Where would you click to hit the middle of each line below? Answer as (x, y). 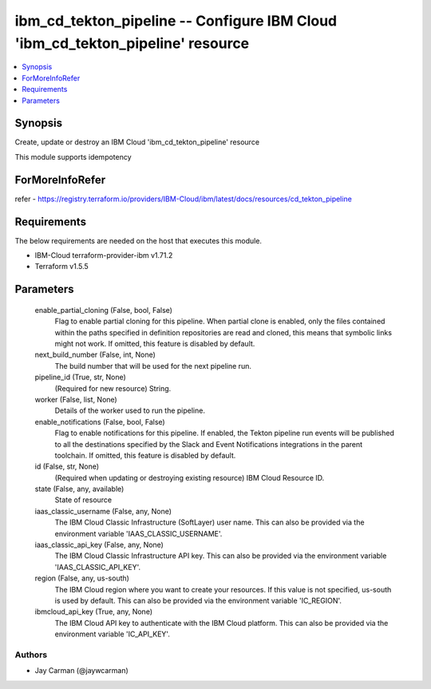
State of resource (83, 500)
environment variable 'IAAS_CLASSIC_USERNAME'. (138, 533)
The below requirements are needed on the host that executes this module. (138, 240)
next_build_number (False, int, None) (95, 354)
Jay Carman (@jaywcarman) (82, 671)
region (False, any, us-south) (82, 578)
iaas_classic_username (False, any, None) (103, 511)
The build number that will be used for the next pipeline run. (153, 366)
